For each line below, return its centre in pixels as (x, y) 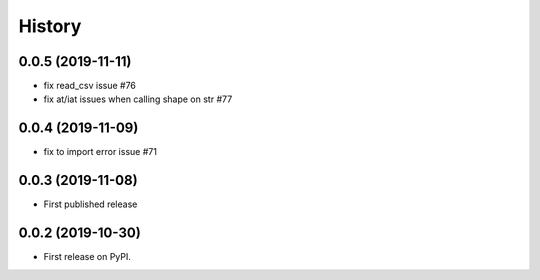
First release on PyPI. (87, 257)
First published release (90, 204)
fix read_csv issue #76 (90, 86)
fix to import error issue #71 (100, 152)
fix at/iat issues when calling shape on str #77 (138, 99)
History (50, 26)
